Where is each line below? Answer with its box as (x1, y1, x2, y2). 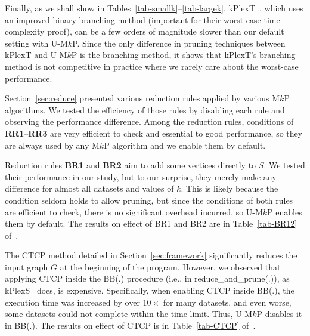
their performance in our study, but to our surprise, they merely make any (5, 170, 277, 183)
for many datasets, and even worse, (163, 295, 292, 308)
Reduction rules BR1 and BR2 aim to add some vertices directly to (5, 159, 256, 171)
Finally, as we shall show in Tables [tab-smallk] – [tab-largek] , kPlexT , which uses (5, 2, 303, 14)
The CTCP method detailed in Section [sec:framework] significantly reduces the (5, 249, 297, 261)
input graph (5, 260, 48, 273)
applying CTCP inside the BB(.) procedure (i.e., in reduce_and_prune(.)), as (5, 272, 290, 285)
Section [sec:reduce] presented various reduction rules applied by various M (5, 92, 280, 104)
